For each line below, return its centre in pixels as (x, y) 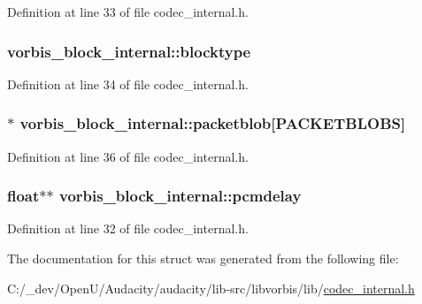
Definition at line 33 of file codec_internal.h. (128, 11)
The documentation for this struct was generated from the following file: (203, 258)
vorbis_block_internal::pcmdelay (180, 196)
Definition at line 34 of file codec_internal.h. (128, 84)
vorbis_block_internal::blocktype (129, 51)
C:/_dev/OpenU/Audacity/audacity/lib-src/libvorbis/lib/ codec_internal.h (211, 288)
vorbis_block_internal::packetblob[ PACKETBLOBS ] (213, 123)
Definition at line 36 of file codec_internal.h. (128, 156)
